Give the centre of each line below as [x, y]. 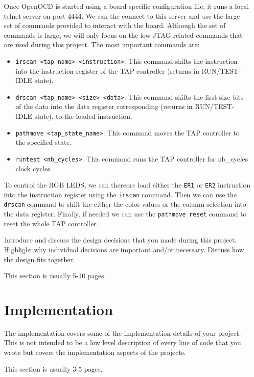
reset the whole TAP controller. [51, 223]
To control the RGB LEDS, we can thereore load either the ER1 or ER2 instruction [127, 185]
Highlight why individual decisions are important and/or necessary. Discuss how [124, 249]
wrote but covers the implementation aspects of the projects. [95, 352]
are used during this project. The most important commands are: [102, 44]
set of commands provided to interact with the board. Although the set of [115, 25]
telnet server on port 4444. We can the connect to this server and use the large [122, 15]
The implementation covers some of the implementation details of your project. [123, 333]
